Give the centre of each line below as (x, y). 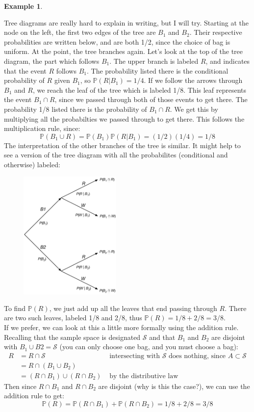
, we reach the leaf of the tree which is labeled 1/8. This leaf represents (140, 90)
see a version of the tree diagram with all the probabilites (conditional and (116, 155)
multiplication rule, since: (42, 128)
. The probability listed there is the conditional (157, 70)
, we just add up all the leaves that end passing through (133, 308)
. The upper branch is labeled (154, 61)
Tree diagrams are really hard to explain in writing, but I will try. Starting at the (126, 22)
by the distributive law (144, 376)
